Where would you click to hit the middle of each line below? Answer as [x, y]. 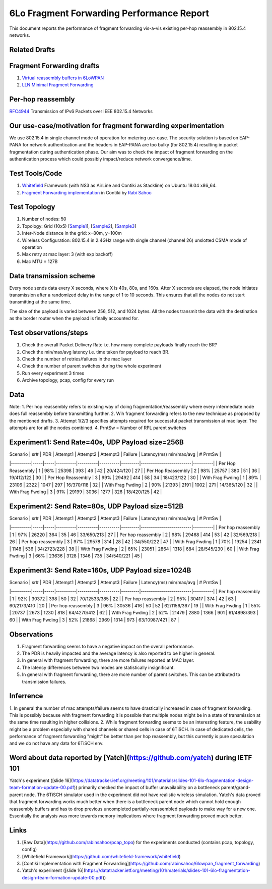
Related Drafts [32, 50]
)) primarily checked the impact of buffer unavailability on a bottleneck [147, 788]
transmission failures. [44, 682]
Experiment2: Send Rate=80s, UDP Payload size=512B [96, 506]
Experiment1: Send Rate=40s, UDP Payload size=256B [96, 442]
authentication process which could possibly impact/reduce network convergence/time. [101, 159]
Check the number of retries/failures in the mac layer [77, 359]
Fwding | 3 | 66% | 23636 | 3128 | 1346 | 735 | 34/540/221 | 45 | [76, 556]
